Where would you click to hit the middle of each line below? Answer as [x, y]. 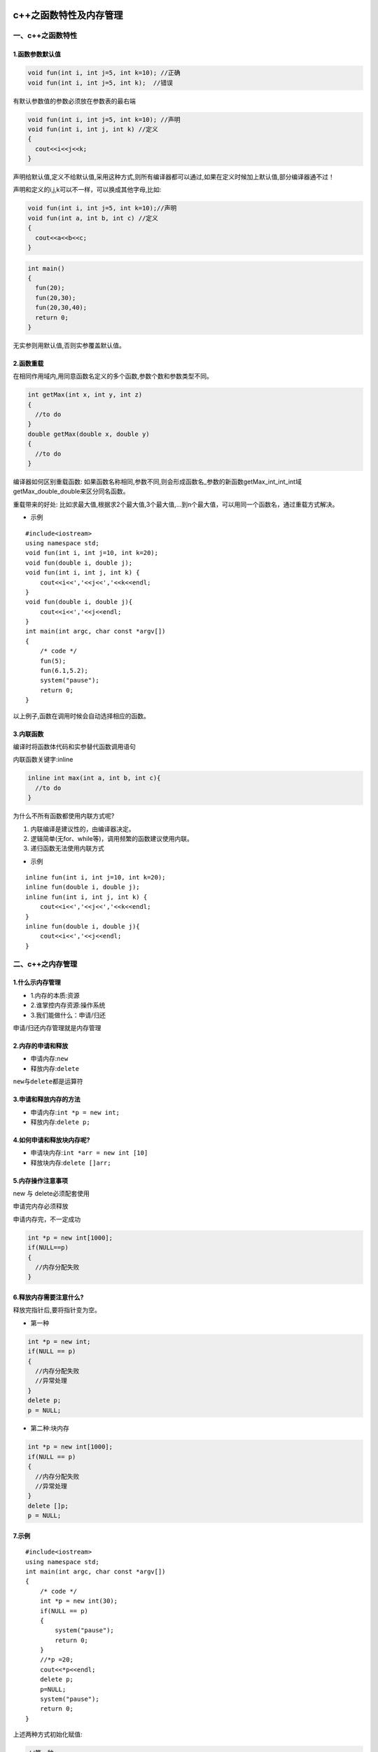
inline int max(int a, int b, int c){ [94, 778]
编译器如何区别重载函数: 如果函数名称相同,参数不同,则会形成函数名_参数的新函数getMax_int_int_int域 [157, 482]
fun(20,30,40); [61, 308]
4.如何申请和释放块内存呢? [51, 1140]
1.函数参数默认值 [37, 54]
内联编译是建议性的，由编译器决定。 [83, 829]
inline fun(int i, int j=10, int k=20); [96, 877]
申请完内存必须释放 [41, 1206]
